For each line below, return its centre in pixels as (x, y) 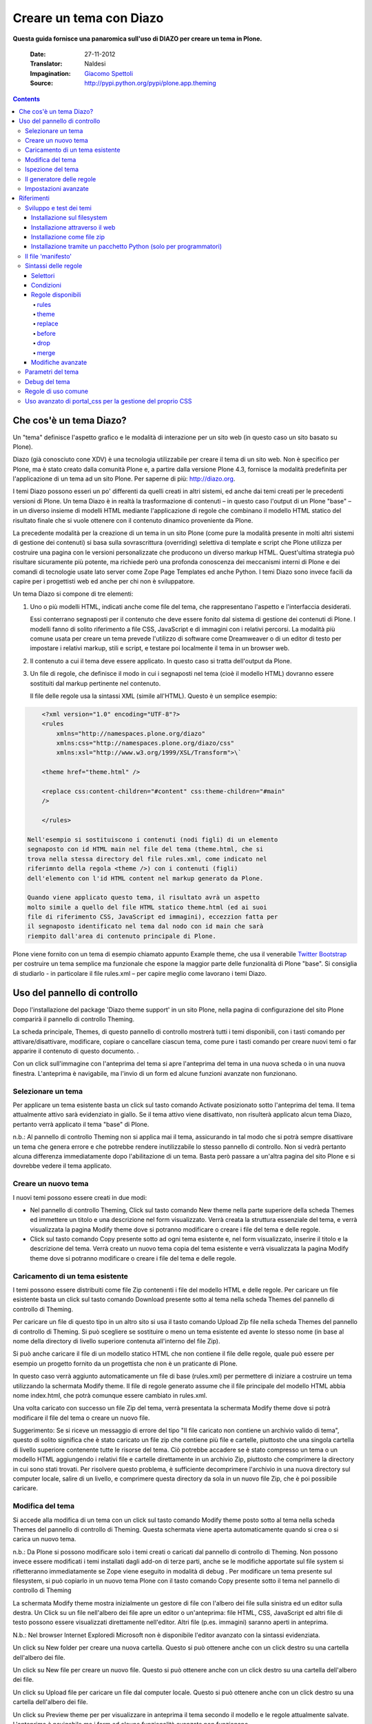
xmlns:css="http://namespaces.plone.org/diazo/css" (145, 743)
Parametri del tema (52, 372)
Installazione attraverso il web (73, 227)
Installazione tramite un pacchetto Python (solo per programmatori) (127, 247)
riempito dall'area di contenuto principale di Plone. (122, 936)
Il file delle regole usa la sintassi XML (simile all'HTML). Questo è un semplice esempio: (154, 696)
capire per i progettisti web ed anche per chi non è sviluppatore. (104, 581)
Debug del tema (48, 381)
